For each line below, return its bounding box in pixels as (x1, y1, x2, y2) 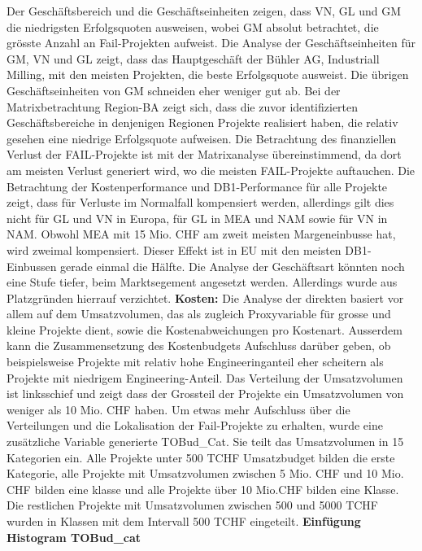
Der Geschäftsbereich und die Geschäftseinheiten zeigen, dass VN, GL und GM (7, 2, 402, 19)
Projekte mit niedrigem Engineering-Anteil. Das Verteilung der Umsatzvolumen (7, 369, 403, 386)
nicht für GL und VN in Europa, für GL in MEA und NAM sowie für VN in (7, 209, 388, 226)
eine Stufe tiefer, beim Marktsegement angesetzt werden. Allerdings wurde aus (7, 273, 398, 291)
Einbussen (7, 257, 57, 274)
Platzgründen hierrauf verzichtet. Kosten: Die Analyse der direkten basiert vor (7, 289, 404, 306)
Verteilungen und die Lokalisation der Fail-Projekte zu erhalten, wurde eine (7, 417, 383, 434)
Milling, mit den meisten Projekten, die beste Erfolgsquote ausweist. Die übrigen (7, 66, 409, 83)
